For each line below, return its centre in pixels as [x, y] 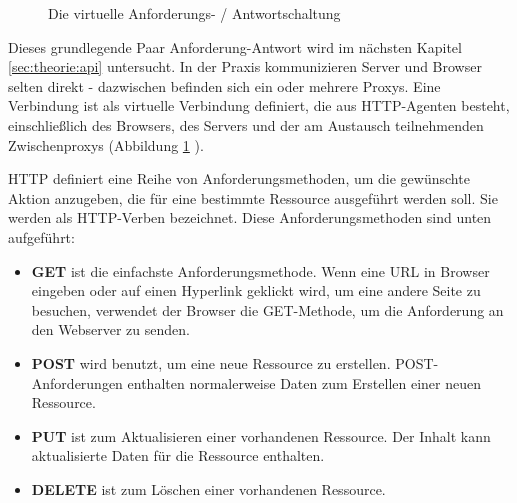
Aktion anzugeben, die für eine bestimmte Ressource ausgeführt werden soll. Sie [253, 197]
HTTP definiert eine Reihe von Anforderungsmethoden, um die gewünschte [239, 178]
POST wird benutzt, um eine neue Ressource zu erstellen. [211, 362]
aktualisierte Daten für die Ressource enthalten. [178, 455]
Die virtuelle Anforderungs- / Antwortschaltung [194, 13]
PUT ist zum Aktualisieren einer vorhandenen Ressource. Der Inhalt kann [261, 435]
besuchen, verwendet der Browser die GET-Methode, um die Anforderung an [267, 309]
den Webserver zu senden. [110, 329]
